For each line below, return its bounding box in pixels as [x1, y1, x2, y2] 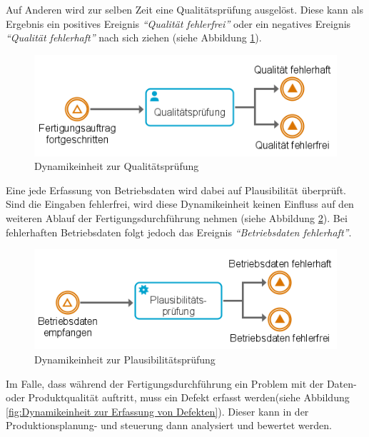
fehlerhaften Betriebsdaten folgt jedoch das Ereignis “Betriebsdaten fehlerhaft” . [6, 224, 352, 239]
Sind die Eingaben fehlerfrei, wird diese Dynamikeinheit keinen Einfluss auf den [6, 196, 354, 211]
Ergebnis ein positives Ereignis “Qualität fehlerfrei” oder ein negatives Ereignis [6, 16, 351, 31]
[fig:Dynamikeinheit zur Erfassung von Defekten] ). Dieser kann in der [6, 403, 309, 418]
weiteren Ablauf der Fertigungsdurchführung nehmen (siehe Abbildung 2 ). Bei [6, 211, 348, 226]
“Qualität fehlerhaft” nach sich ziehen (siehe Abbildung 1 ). [6, 30, 262, 45]
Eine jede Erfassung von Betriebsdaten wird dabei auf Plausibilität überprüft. [6, 182, 346, 197]
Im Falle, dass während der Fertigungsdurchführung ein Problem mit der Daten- [6, 376, 357, 391]
